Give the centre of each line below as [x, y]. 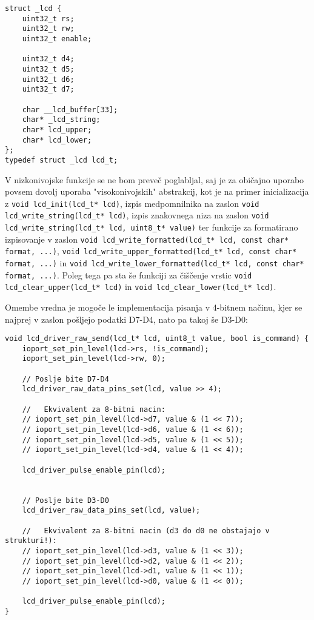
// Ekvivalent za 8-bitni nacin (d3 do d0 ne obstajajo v [146, 531]
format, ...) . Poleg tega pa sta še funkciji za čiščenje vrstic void [129, 275]
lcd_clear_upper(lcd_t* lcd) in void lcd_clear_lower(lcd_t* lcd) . [141, 287]
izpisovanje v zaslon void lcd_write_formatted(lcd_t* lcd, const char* [147, 239]
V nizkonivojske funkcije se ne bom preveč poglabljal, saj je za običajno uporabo [155, 179]
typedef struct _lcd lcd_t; [62, 160]
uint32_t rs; [48, 19]
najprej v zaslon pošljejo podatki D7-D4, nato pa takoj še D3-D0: [126, 319]
